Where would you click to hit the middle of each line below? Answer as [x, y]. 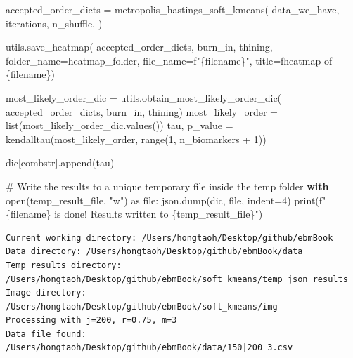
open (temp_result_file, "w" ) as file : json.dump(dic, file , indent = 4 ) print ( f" [166, 200]
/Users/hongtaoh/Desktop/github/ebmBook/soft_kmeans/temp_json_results [177, 279]
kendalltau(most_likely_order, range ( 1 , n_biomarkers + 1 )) [136, 139]
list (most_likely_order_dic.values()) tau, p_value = [120, 125]
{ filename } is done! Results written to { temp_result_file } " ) [134, 214]
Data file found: [46, 334]
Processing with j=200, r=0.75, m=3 [91, 320]
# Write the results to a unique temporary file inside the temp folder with [167, 186]
